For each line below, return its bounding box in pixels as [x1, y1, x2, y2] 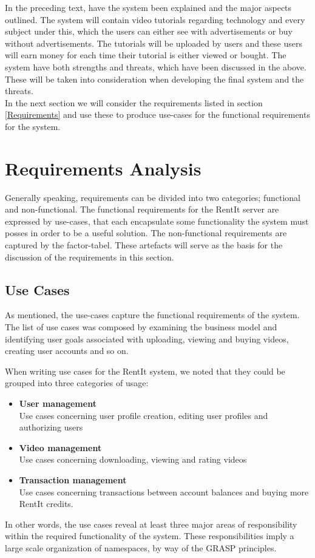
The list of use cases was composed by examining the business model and [5, 321, 277, 333]
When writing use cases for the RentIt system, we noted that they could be [5, 364, 285, 377]
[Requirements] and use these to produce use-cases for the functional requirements [5, 108, 310, 121]
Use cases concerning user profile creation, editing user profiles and [19, 409, 268, 421]
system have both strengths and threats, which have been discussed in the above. [5, 60, 307, 73]
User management [19, 396, 97, 409]
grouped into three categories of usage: [5, 376, 149, 389]
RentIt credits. [19, 497, 73, 510]
